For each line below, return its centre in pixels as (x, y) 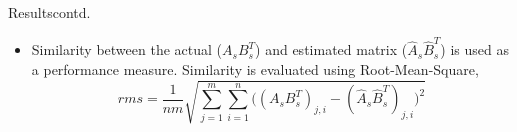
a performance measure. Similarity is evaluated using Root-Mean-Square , (255, 68)
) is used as (474, 49)
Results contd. (49, 12)
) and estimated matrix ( (331, 49)
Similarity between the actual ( (127, 49)
